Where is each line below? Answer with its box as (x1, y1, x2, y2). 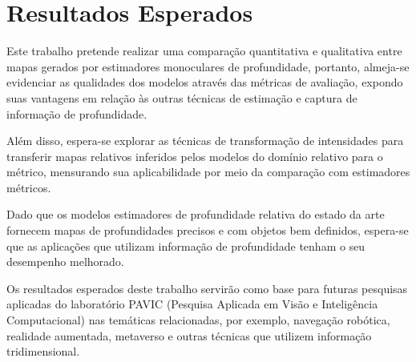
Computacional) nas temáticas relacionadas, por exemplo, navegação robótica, (6, 312, 390, 328)
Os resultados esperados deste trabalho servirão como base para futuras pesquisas (6, 280, 408, 296)
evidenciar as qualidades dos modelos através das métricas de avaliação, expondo (6, 74, 403, 90)
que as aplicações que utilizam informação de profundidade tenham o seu (6, 237, 366, 254)
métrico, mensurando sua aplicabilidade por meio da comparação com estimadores (6, 163, 410, 180)
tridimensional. (6, 343, 80, 360)
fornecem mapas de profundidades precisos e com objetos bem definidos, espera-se (6, 222, 409, 239)
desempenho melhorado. (6, 253, 124, 270)
